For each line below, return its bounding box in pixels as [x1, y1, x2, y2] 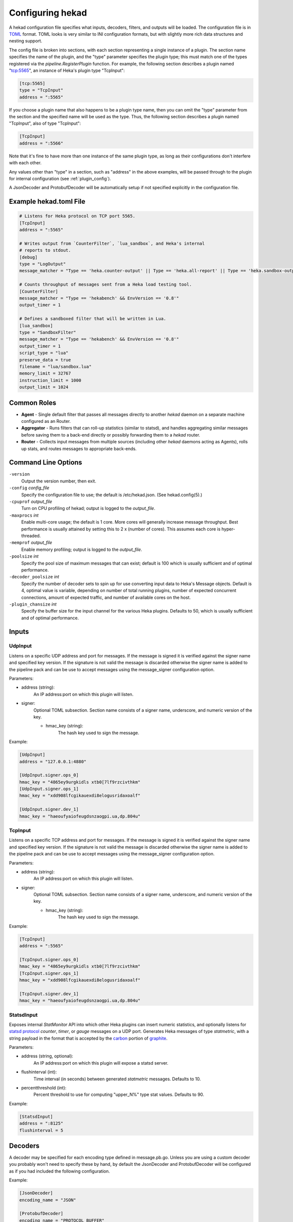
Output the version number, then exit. [21, 478, 96, 484]
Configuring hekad [9, 7, 87, 18]
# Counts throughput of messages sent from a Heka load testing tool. [19, 282, 192, 287]
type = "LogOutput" [19, 262, 66, 267]
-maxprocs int [9, 512, 39, 518]
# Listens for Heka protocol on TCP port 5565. [19, 213, 135, 219]
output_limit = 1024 [19, 384, 68, 390]
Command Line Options [9, 458, 83, 467]
